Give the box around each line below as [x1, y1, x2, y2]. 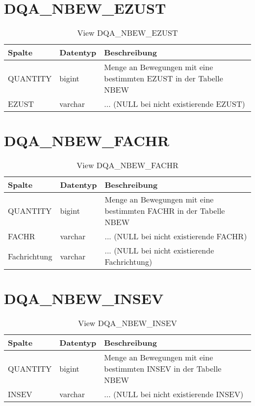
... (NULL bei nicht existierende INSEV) [104, 388, 244, 400]
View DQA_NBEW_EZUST [77, 27, 178, 39]
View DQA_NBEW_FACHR [76, 159, 178, 171]
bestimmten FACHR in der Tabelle [104, 205, 225, 217]
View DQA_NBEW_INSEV [78, 317, 177, 329]
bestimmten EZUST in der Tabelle [104, 73, 223, 84]
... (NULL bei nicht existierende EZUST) [104, 98, 245, 110]
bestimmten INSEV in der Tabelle [104, 363, 222, 375]
